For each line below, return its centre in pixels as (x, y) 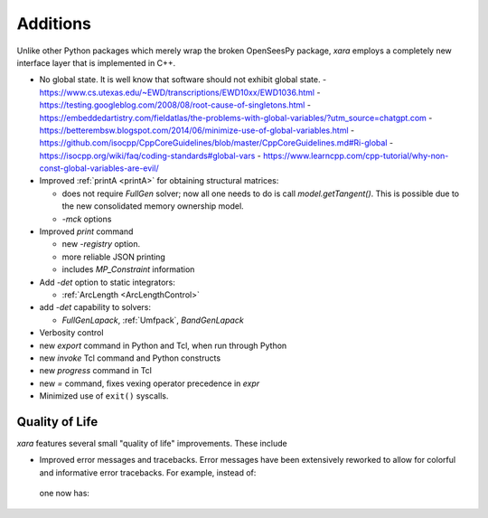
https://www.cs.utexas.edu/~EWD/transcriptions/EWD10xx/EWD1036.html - (180, 92)
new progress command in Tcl (96, 371)
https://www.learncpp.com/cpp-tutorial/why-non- (356, 155)
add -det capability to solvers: (95, 307)
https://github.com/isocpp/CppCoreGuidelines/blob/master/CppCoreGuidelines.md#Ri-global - (216, 143)
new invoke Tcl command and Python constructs (130, 358)
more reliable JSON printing (114, 257)
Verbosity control (71, 333)
